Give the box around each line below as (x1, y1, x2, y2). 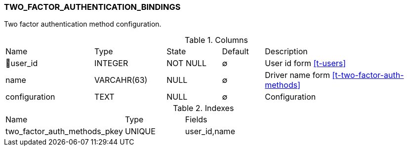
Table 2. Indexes (173, 103, 234, 113)
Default (222, 46, 249, 57)
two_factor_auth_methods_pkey (5, 126, 123, 137)
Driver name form (265, 70, 330, 80)
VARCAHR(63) (94, 75, 148, 85)
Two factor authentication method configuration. (4, 20, 162, 29)
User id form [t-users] (265, 58, 346, 69)
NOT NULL (166, 58, 206, 69)
